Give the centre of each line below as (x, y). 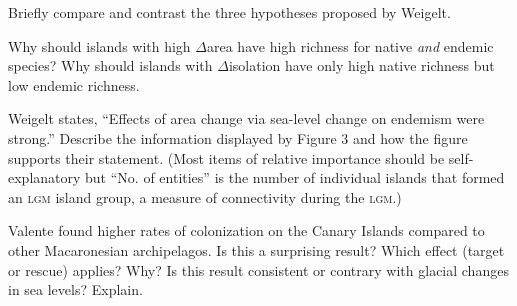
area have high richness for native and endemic (350, 45)
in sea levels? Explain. (75, 289)
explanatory (44, 177)
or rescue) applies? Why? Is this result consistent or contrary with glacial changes (258, 269)
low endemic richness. (74, 84)
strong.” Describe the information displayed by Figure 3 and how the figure (238, 137)
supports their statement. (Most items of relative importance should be (226, 157)
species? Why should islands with (110, 65)
